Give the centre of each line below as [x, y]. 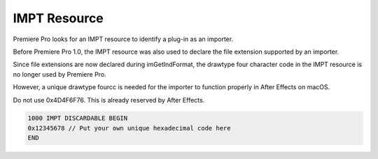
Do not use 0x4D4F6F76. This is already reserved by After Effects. [109, 100]
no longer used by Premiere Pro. [59, 74]
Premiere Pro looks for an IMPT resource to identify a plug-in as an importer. [123, 39]
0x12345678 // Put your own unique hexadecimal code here [129, 128]
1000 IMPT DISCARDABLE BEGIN [78, 118]
